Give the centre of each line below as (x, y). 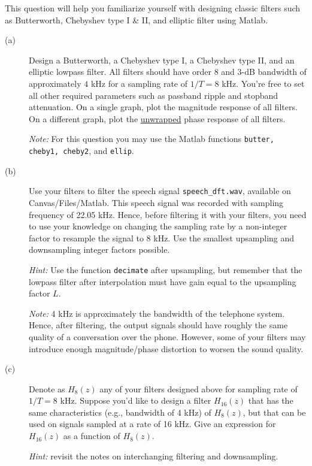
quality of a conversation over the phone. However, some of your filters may (167, 336)
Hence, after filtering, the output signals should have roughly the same (158, 325)
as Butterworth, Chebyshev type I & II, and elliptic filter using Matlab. (136, 19)
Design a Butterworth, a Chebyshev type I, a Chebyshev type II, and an (162, 60)
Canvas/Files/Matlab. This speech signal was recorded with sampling (156, 202)
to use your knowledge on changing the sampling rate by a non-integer (158, 226)
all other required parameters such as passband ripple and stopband (154, 95)
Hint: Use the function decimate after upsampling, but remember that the (166, 269)
